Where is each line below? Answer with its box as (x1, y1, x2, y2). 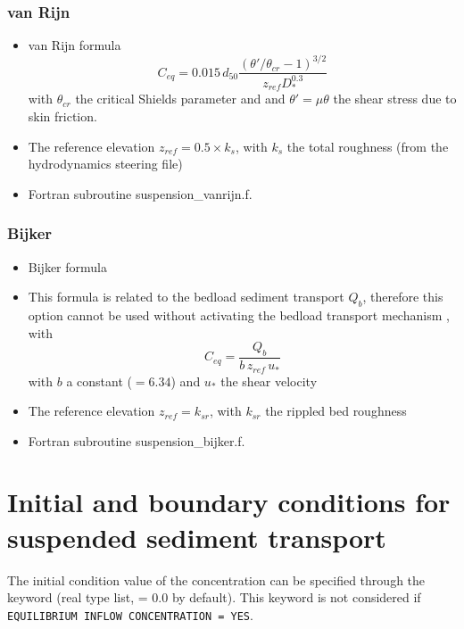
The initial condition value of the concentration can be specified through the (7, 570, 426, 589)
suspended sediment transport (7, 518, 386, 555)
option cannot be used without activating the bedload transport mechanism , (28, 306, 450, 325)
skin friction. (28, 107, 97, 126)
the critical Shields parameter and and (75, 89, 286, 108)
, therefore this (362, 287, 443, 306)
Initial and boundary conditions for (7, 484, 451, 520)
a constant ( (66, 371, 132, 390)
